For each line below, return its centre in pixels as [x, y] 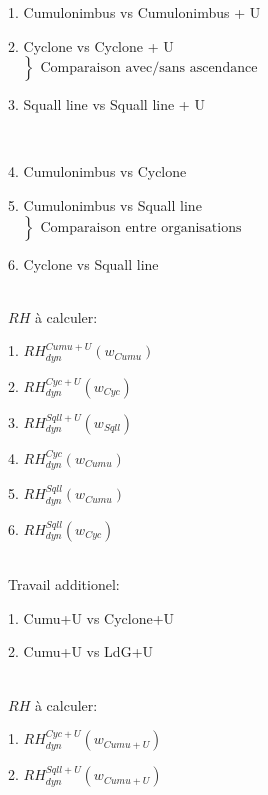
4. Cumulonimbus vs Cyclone [97, 171]
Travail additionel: [64, 584]
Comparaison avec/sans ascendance [149, 68]
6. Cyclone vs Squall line [83, 263]
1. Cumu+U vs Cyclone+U [91, 617]
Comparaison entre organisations [141, 227]
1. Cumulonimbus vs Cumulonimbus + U [134, 12]
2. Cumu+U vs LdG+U [81, 651]
